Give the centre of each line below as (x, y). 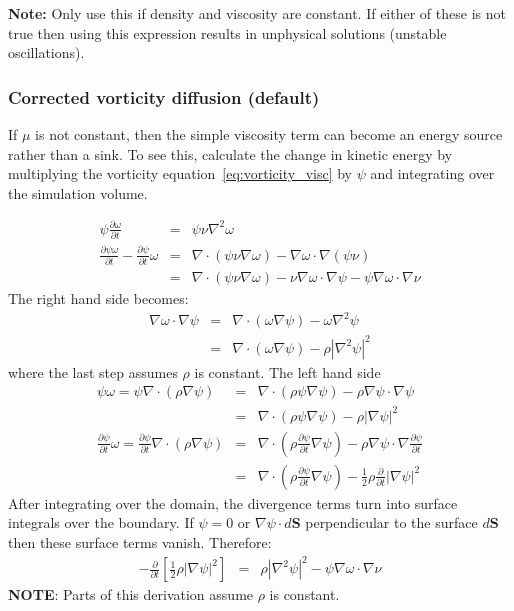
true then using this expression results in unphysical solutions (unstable (227, 32)
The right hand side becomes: (98, 297)
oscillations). (46, 52)
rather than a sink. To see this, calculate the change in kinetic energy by (230, 153)
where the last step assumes (93, 371)
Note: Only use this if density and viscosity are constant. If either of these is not (257, 13)
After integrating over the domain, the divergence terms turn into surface (233, 502)
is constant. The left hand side (287, 371)
